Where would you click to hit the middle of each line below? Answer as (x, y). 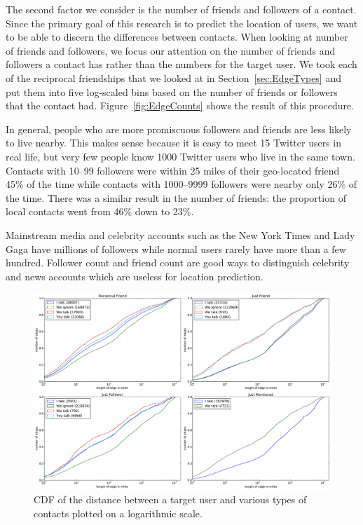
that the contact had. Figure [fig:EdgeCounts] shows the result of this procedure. (180, 105)
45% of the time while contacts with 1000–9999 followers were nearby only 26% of (181, 184)
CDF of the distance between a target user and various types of (170, 499)
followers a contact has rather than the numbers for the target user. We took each (181, 64)
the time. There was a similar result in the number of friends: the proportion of (176, 197)
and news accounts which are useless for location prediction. (135, 276)
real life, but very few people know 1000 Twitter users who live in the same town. (180, 156)
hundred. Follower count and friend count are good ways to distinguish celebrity (178, 262)
